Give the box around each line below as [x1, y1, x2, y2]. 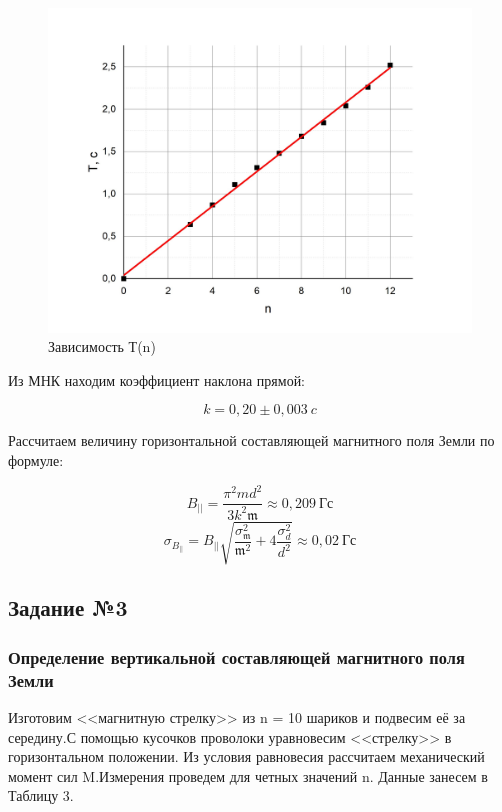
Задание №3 [8, 592, 128, 623]
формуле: [8, 450, 64, 470]
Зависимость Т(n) [48, 336, 156, 357]
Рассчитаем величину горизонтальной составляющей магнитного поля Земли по [8, 430, 495, 451]
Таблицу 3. [8, 785, 74, 806]
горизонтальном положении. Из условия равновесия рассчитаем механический [8, 746, 485, 767]
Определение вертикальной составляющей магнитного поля [8, 644, 465, 669]
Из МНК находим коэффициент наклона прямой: [8, 369, 306, 390]
